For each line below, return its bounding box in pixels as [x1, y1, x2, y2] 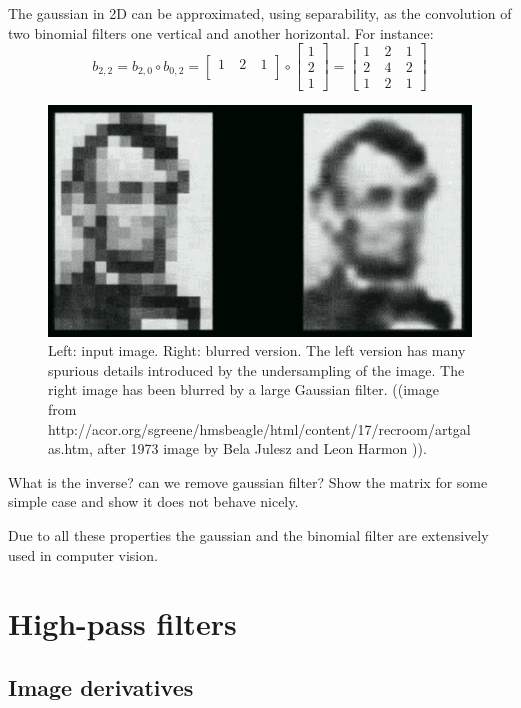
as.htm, [48, 438, 93, 459]
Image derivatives [8, 671, 194, 702]
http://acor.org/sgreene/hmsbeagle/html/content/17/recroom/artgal [48, 418, 471, 439]
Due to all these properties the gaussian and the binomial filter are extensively [8, 524, 489, 545]
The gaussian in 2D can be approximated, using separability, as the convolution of [8, 3, 512, 23]
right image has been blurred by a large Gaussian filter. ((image [48, 379, 439, 400]
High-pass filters [8, 603, 237, 644]
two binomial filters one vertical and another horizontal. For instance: [8, 22, 434, 43]
